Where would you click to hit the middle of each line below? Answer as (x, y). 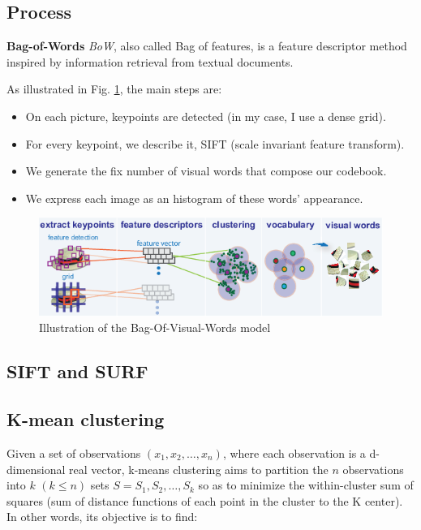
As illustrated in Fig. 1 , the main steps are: (114, 89)
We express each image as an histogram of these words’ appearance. (194, 198)
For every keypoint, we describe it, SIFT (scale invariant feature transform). (215, 143)
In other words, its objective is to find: (102, 517)
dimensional (36, 469)
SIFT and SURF (77, 371)
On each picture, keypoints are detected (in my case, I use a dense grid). (206, 116)
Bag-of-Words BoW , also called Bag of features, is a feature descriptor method (207, 46)
